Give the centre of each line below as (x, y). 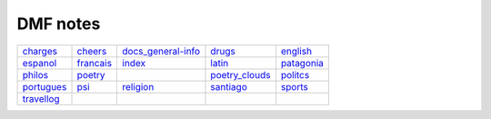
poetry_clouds (240, 74)
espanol (40, 63)
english (296, 51)
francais (95, 63)
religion (138, 86)
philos (35, 74)
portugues (45, 86)
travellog (41, 98)
